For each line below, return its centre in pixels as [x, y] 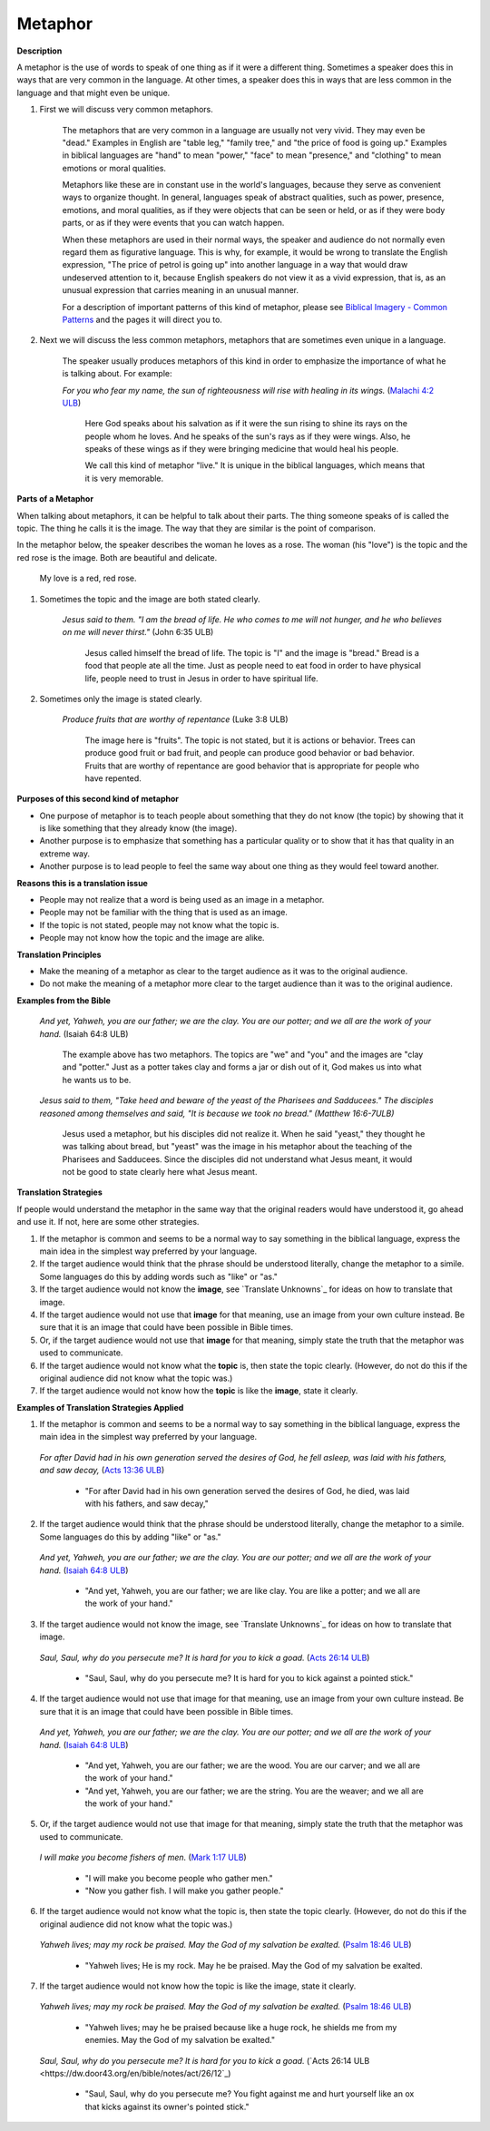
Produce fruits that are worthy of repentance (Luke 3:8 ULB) [175, 719]
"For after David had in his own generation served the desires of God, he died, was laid [247, 1491]
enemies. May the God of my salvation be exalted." [180, 2040]
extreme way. [65, 854]
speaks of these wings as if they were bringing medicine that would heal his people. [242, 449]
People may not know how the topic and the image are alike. [152, 938]
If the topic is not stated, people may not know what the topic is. [159, 924]
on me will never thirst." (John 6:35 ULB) [138, 632]
